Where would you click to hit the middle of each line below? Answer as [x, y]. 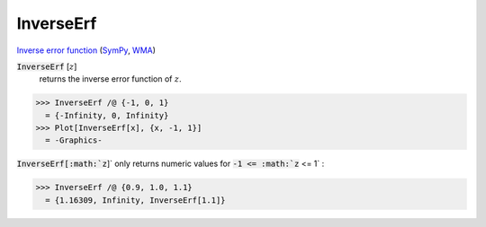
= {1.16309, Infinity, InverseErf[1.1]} [135, 200]
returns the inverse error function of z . [110, 79]
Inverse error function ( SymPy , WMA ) [86, 50]
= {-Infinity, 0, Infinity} [107, 115]
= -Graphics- [74, 140]
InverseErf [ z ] [47, 66]
